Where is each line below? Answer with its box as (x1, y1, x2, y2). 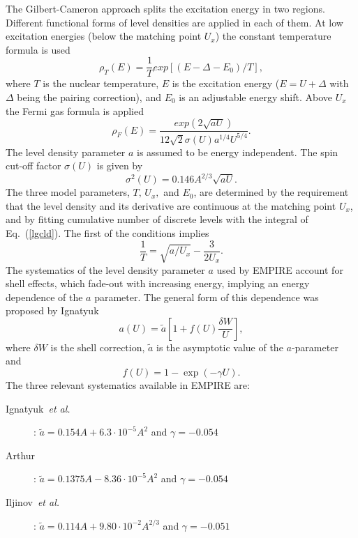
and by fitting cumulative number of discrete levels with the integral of (6, 212, 308, 226)
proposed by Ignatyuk (6, 303, 99, 318)
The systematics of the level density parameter (6, 262, 205, 277)
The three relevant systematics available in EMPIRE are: (6, 378, 250, 392)
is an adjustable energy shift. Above (179, 90, 332, 105)
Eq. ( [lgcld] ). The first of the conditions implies (6, 226, 209, 240)
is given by (96, 158, 143, 173)
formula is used (6, 42, 70, 56)
